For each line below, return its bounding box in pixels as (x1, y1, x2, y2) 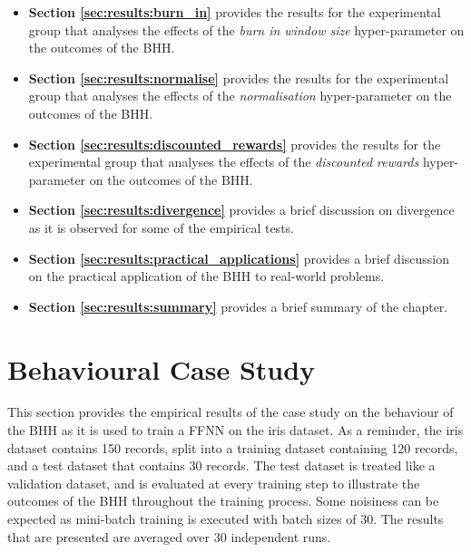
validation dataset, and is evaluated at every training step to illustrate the (7, 473, 420, 492)
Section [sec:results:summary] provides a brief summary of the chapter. (28, 296, 448, 315)
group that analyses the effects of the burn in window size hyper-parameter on (28, 20, 465, 39)
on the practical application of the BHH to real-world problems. (28, 266, 385, 286)
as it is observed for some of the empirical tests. (28, 218, 294, 237)
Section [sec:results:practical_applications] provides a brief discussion (28, 248, 450, 267)
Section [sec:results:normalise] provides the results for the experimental (28, 68, 449, 87)
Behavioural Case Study (7, 350, 316, 387)
